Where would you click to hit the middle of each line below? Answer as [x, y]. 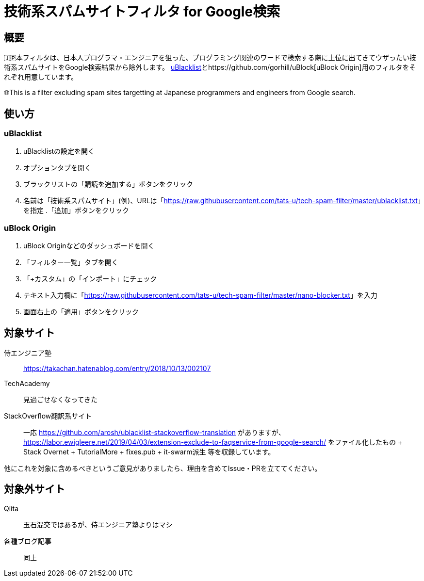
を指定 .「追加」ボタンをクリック [76, 210]
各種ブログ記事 [28, 541]
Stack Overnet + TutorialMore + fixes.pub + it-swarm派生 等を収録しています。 [149, 452]
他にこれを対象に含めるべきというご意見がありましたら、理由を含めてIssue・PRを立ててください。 [163, 468]
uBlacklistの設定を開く [59, 151]
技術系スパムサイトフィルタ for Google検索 [142, 12]
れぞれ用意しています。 [41, 77]
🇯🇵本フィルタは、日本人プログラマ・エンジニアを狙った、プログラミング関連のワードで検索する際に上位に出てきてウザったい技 [210, 58]
